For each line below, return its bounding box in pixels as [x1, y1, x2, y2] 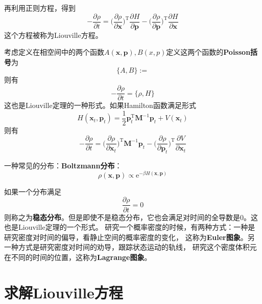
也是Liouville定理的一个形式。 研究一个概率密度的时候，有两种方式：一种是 [4, 222, 255, 232]
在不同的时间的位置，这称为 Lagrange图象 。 [4, 251, 152, 262]
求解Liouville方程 [4, 281, 123, 302]
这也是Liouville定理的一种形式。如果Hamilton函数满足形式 [4, 100, 196, 111]
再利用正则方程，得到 [4, 3, 76, 13]
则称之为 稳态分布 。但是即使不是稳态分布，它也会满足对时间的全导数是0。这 [4, 211, 258, 222]
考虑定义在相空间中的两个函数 [4, 47, 104, 57]
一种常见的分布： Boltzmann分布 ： [4, 160, 122, 171]
